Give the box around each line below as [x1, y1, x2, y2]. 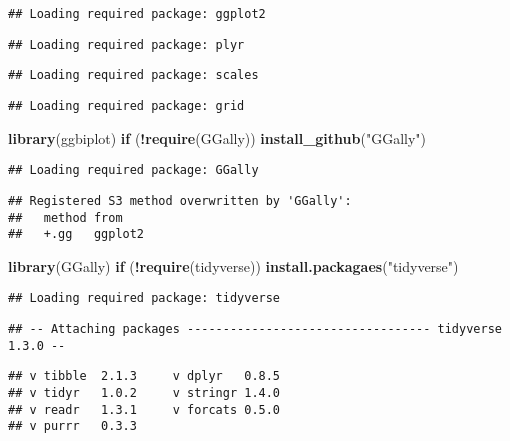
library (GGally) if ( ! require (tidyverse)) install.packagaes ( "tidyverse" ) [8, 255, 459, 276]
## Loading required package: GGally [8, 163, 259, 178]
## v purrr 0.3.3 [8, 419, 137, 434]
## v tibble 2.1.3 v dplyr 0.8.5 [8, 369, 281, 384]
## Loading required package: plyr [8, 37, 245, 52]
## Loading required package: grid [8, 98, 245, 113]
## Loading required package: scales [8, 68, 259, 83]
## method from [8, 210, 123, 225]
